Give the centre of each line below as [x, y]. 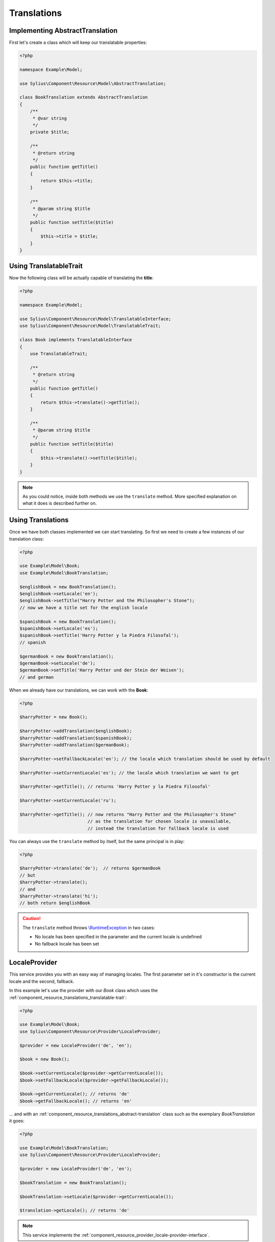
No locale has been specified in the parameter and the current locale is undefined [118, 937]
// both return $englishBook [55, 903]
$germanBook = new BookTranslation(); [67, 656]
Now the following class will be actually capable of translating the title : [81, 278]
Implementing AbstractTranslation [63, 31]
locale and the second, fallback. [42, 981]
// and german [37, 677]
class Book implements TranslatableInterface [76, 340]
